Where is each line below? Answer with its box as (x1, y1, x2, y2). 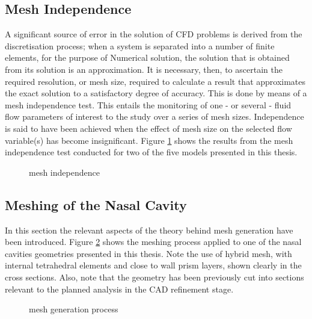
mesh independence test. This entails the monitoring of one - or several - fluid (5, 98, 292, 111)
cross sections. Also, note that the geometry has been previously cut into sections (5, 270, 304, 283)
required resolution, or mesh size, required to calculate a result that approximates (5, 75, 306, 87)
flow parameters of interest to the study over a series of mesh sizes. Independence (5, 110, 304, 123)
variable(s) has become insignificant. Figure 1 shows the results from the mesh (5, 134, 293, 146)
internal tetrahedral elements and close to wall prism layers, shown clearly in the (5, 259, 302, 271)
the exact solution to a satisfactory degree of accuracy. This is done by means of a (5, 87, 307, 99)
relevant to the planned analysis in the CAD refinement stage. (5, 282, 234, 295)
